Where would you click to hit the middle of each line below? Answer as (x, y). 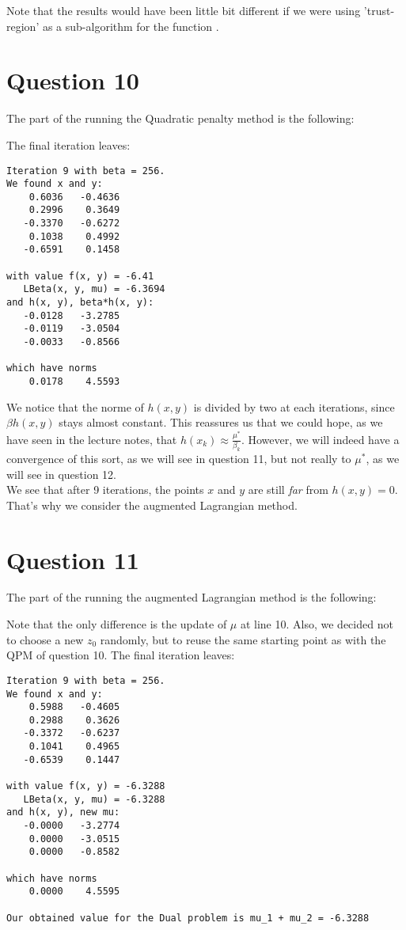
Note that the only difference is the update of (117, 624)
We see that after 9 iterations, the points (105, 490)
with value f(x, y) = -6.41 (80, 276)
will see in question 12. (61, 474)
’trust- (379, 10)
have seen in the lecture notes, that (92, 439)
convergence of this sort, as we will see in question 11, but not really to (179, 458)
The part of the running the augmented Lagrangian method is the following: (192, 597)
